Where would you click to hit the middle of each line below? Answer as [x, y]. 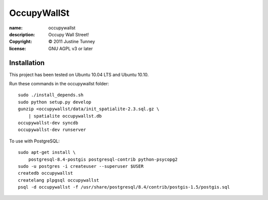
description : [22, 34]
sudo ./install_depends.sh [51, 95]
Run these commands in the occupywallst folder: [59, 84]
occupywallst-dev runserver [52, 130]
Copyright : [21, 42]
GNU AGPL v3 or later [70, 48]
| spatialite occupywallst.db [65, 116]
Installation [27, 63]
